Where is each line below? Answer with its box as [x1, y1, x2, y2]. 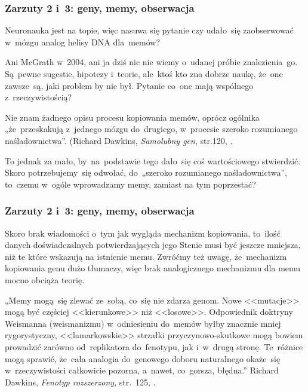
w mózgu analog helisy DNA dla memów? [5, 35, 161, 48]
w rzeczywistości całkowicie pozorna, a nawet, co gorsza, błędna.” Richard [5, 364, 279, 376]
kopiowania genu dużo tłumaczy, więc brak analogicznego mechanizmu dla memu [5, 262, 301, 274]
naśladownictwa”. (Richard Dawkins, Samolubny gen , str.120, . [5, 134, 233, 146]
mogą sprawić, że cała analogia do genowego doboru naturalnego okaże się [5, 352, 281, 365]
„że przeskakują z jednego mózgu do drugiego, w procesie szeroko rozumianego [5, 122, 298, 135]
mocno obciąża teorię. [5, 273, 85, 286]
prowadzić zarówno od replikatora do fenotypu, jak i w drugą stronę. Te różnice [5, 340, 303, 353]
